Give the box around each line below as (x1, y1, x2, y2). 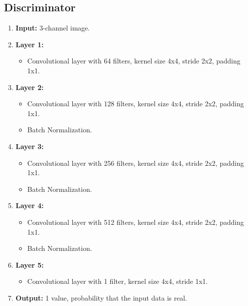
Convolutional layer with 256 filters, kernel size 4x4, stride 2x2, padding (27, 157, 244, 168)
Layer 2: (15, 82, 44, 92)
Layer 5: (15, 259, 44, 270)
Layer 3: (15, 141, 44, 151)
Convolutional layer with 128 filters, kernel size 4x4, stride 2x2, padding (27, 98, 244, 109)
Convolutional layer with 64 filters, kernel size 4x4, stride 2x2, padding (27, 56, 241, 66)
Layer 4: (15, 200, 44, 211)
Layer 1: (15, 39, 44, 49)
